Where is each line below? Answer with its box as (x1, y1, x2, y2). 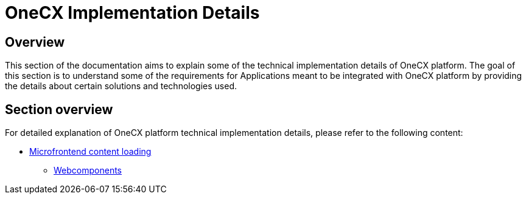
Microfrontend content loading (29, 146, 152, 157)
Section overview (5, 101, 113, 117)
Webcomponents (54, 165, 122, 176)
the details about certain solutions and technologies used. (5, 81, 237, 92)
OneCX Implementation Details (5, 2, 260, 23)
